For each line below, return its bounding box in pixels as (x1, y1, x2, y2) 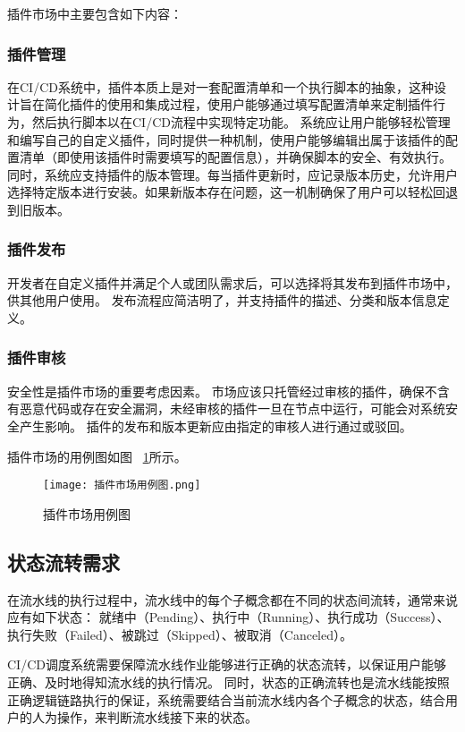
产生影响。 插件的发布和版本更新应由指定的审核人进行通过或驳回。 (19, 416, 412, 435)
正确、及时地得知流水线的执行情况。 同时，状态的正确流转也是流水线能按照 (7, 672, 450, 691)
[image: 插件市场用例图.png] (43, 479, 201, 492)
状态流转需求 (7, 548, 120, 575)
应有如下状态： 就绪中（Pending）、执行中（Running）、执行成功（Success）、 (7, 608, 450, 626)
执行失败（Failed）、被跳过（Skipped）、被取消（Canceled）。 (7, 625, 353, 643)
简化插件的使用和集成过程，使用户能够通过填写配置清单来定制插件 (44, 95, 433, 114)
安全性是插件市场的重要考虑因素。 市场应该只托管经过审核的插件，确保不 (7, 381, 437, 400)
